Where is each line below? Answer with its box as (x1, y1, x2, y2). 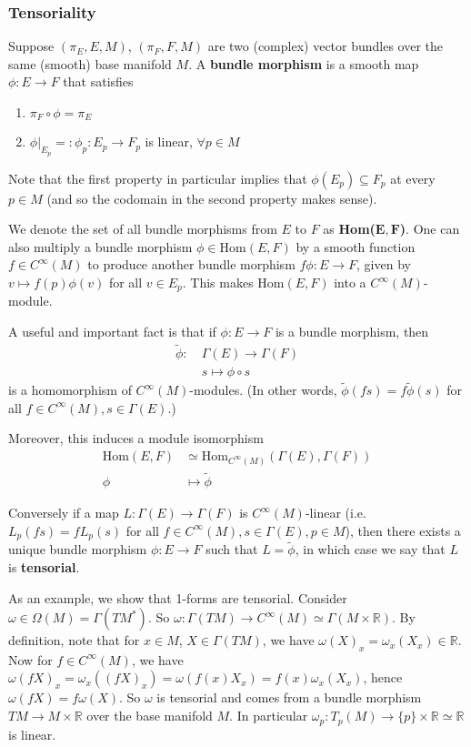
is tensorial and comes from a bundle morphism (156, 688, 422, 707)
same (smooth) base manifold (8, 54, 172, 73)
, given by (356, 255, 411, 274)
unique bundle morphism (8, 540, 147, 559)
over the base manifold (86, 706, 213, 725)
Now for (8, 650, 53, 669)
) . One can (399, 219, 460, 238)
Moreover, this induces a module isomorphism (8, 429, 264, 448)
